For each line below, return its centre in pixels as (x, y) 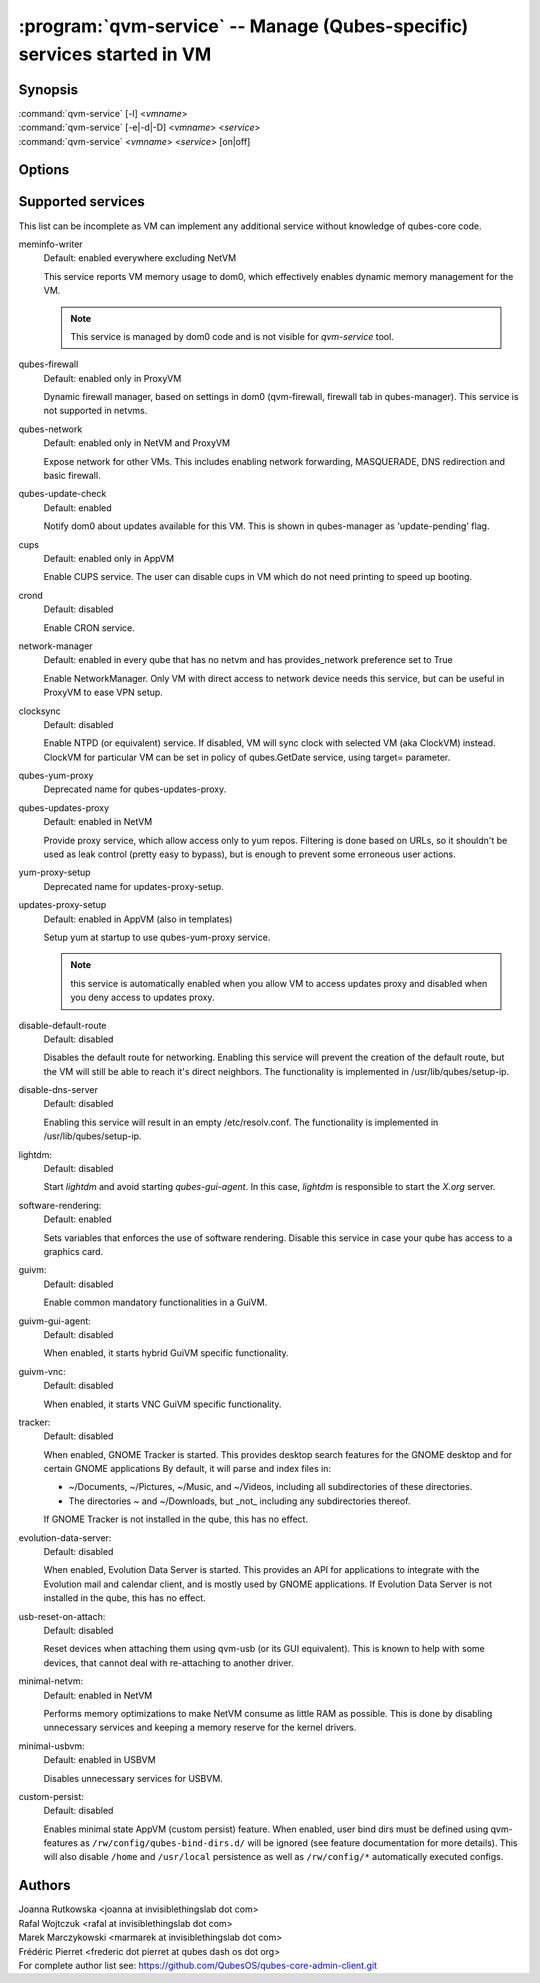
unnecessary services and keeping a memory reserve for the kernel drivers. (200, 1727)
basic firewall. (72, 476)
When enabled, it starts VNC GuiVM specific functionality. (162, 1404)
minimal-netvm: (51, 1681)
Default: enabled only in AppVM (109, 558)
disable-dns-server (58, 1090)
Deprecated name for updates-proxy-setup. (133, 886)
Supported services (81, 201)
